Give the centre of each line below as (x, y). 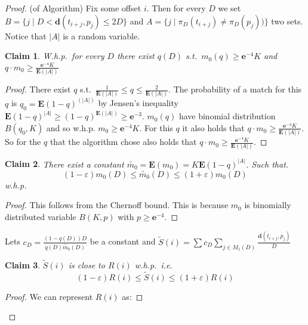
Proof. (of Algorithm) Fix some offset (73, 8)
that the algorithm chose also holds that (123, 142)
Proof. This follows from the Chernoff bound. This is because (117, 205)
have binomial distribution (227, 116)
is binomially (268, 205)
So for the (23, 142)
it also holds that (213, 127)
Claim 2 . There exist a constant (64, 164)
